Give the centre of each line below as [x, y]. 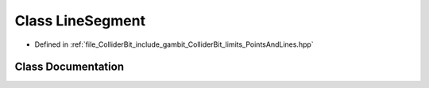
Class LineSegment [80, 21]
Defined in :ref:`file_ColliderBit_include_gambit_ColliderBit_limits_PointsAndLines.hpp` [174, 44]
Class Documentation [70, 67]
